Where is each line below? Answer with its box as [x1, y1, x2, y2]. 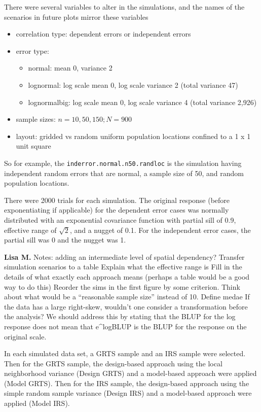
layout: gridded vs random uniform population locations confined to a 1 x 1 [16, 130, 251, 141]
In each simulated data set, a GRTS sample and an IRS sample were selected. [4, 348, 246, 359]
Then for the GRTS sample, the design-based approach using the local [4, 358, 222, 368]
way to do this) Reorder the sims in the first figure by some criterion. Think [4, 281, 240, 292]
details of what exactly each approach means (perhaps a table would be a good [4, 271, 250, 282]
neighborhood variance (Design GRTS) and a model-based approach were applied [4, 368, 257, 379]
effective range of [4, 224, 57, 235]
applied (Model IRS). [4, 398, 70, 408]
